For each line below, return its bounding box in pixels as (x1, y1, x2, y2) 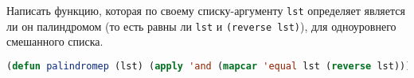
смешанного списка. (6, 33, 103, 50)
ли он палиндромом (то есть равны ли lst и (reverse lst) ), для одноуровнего (6, 17, 396, 34)
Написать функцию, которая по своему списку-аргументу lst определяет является (6, 2, 405, 18)
